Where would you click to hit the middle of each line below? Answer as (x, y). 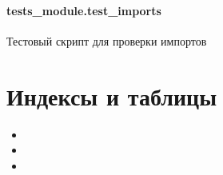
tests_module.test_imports (84, 10)
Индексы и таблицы (112, 95)
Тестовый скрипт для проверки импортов (107, 40)
